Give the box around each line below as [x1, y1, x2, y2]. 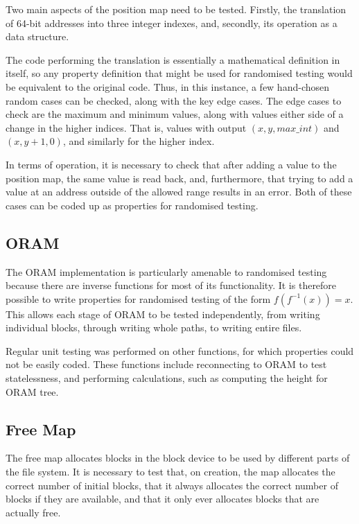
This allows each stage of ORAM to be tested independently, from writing [6, 306, 320, 321]
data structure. [6, 29, 69, 44]
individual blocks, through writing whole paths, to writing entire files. [6, 320, 302, 335]
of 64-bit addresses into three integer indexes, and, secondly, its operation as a [6, 15, 338, 30]
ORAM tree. [6, 384, 59, 399]
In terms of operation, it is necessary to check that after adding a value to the [6, 157, 337, 171]
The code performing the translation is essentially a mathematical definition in [6, 52, 340, 67]
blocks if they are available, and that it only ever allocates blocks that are [6, 491, 319, 506]
